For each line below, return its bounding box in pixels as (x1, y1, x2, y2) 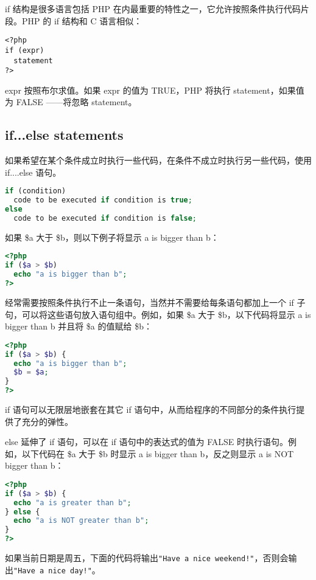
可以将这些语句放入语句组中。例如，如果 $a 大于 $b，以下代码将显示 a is (21, 308, 311, 320)
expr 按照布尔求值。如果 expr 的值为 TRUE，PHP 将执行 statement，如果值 (5, 83, 304, 96)
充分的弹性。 (21, 415, 73, 427)
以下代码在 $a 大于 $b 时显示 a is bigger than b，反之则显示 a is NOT (21, 447, 294, 460)
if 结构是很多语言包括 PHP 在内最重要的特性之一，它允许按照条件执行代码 (5, 2, 301, 15)
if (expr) (5, 46, 44, 55)
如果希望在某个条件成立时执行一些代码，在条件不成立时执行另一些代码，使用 (5, 154, 312, 167)
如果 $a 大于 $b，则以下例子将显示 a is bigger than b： (5, 230, 219, 243)
